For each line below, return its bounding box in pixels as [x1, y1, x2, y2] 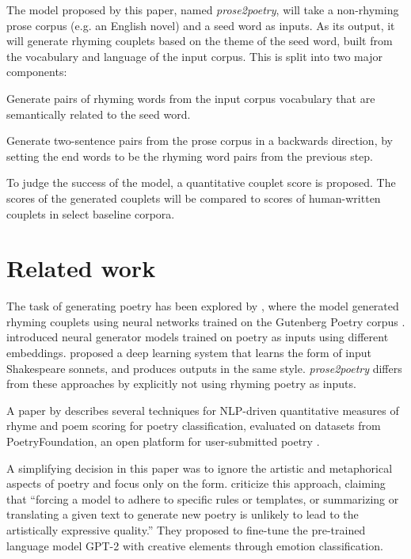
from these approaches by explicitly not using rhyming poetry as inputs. [6, 375, 356, 392]
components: [6, 63, 67, 80]
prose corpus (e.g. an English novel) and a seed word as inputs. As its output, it [6, 17, 395, 33]
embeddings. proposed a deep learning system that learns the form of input [6, 344, 372, 361]
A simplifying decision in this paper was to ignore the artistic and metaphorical [6, 459, 393, 476]
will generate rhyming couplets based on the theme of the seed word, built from [6, 32, 393, 49]
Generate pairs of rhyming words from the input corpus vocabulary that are [6, 89, 375, 106]
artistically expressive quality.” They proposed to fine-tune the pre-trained [6, 521, 366, 538]
